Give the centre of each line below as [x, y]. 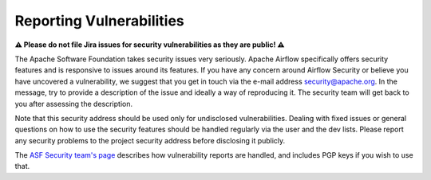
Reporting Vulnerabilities [100, 21]
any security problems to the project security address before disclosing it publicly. [150, 140]
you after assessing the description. [74, 104]
